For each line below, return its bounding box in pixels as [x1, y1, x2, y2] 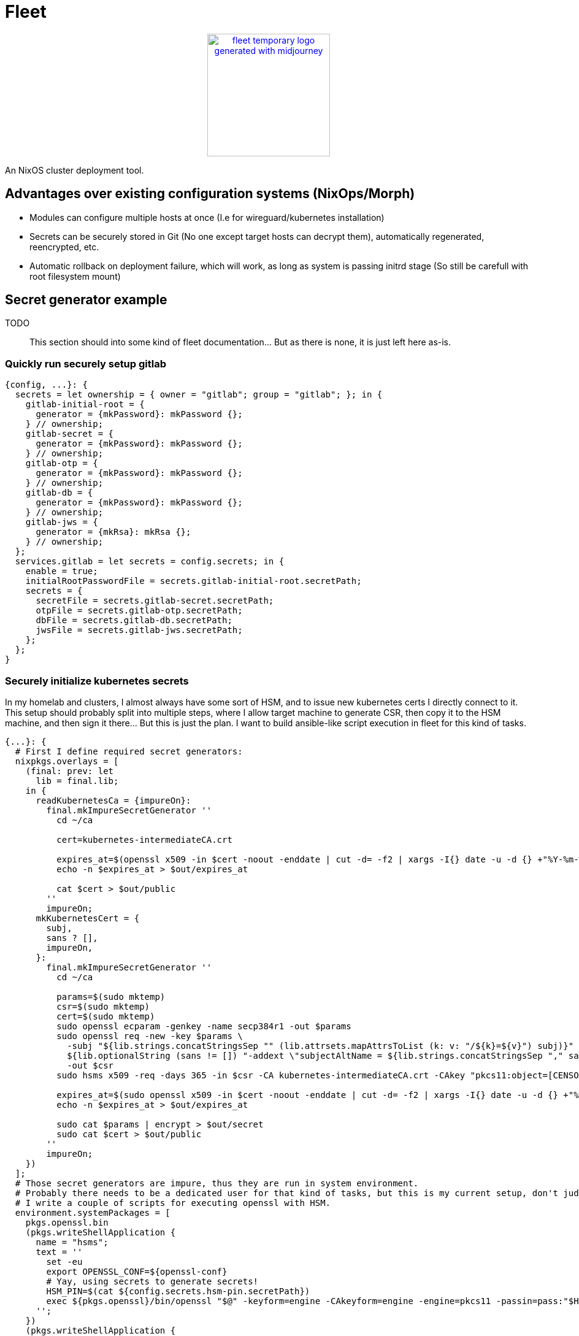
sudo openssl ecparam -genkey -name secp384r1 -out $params [56, 1021, 351, 1031]
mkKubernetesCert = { [36, 913, 140, 923]
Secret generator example [5, 292, 167, 308]
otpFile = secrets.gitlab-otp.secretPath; [36, 605, 243, 616]
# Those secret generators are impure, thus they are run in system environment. [15, 1178, 419, 1188]
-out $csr [67, 1060, 114, 1070]
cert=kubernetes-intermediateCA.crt [56, 834, 232, 845]
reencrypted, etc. [29, 241, 99, 252]
